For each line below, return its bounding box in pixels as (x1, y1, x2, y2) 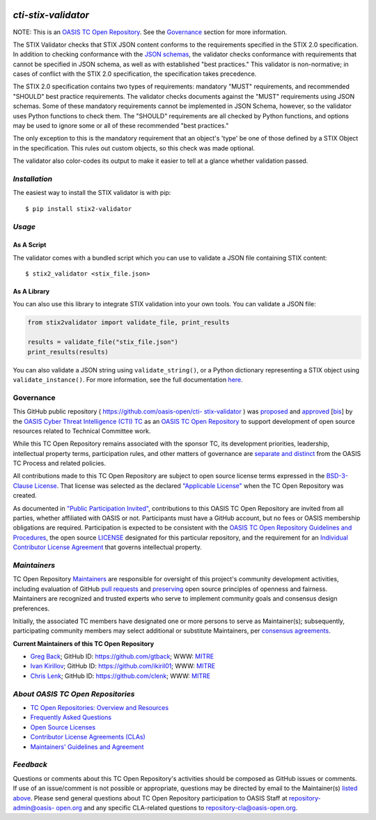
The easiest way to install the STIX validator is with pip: (13, 189, 171, 197)
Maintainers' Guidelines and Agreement (30, 742, 144, 751)
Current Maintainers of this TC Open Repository (13, 639, 155, 647)
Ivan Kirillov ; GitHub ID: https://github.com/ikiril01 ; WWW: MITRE (30, 662, 216, 670)
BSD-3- (326, 472, 348, 480)
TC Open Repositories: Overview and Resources (30, 704, 169, 712)
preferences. (13, 604, 50, 613)
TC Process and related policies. (13, 459, 106, 468)
